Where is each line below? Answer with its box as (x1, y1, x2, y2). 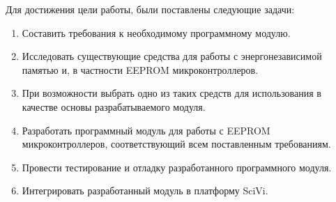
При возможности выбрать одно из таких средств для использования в (22, 86, 321, 100)
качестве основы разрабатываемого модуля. (22, 99, 206, 114)
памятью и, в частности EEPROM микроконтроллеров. (22, 62, 259, 77)
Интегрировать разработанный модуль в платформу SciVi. (22, 183, 268, 198)
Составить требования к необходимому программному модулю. (22, 25, 291, 40)
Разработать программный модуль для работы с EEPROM (22, 123, 270, 137)
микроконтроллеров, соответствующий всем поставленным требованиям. (22, 137, 331, 151)
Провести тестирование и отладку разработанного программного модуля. (22, 160, 332, 174)
